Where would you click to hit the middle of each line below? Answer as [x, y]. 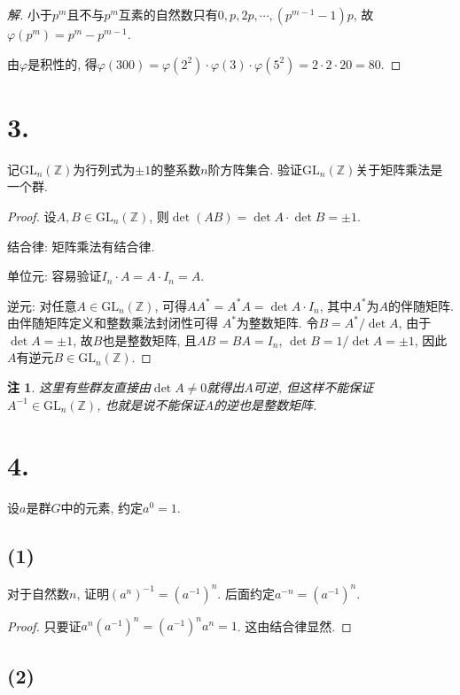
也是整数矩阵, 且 [150, 340]
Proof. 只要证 [44, 625]
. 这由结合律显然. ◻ [294, 625]
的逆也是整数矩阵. [265, 404]
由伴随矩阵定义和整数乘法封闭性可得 [113, 323]
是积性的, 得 [62, 63]
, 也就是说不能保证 [151, 404]
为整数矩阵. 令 [277, 323]
